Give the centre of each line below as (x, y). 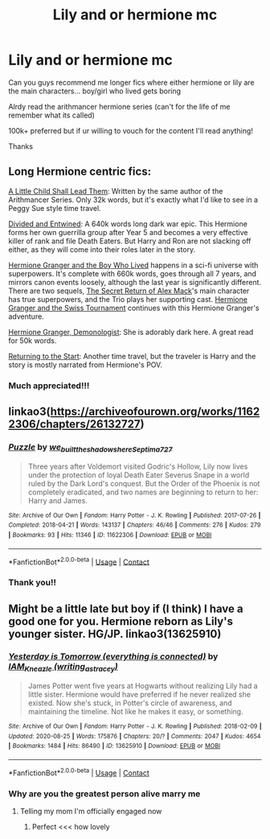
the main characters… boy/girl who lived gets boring (95, 91)
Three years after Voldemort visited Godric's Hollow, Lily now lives (138, 466)
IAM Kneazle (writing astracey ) (63, 667)
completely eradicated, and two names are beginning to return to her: (143, 492)
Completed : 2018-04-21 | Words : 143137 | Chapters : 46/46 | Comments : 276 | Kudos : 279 (135, 525)
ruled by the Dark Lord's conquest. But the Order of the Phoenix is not (144, 483)
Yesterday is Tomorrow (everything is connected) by (113, 656)
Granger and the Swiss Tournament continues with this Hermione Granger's (134, 308)
